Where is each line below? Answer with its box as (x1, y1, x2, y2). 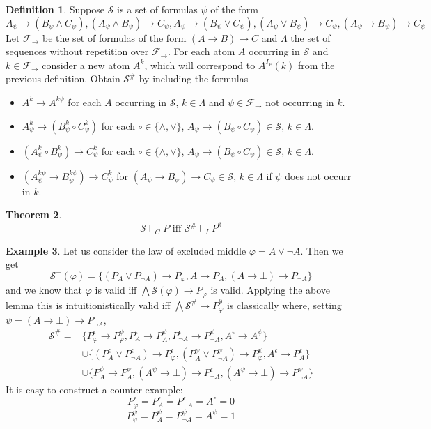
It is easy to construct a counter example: (6, 382, 183, 397)
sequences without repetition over (6, 44, 149, 59)
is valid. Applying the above (210, 283, 331, 297)
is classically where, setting (226, 297, 342, 312)
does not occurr (285, 168, 352, 183)
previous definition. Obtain (6, 71, 120, 86)
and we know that (6, 283, 83, 297)
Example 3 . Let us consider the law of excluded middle (6, 243, 246, 257)
